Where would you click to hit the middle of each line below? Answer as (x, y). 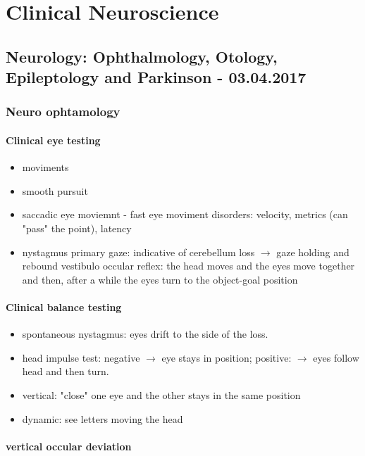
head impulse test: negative (81, 357)
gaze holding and (313, 252)
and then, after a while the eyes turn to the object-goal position (160, 279)
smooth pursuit (55, 190)
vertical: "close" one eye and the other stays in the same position (161, 394)
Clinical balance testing (64, 306)
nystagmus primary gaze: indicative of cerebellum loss (138, 252)
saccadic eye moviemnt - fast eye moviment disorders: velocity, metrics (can (185, 214)
